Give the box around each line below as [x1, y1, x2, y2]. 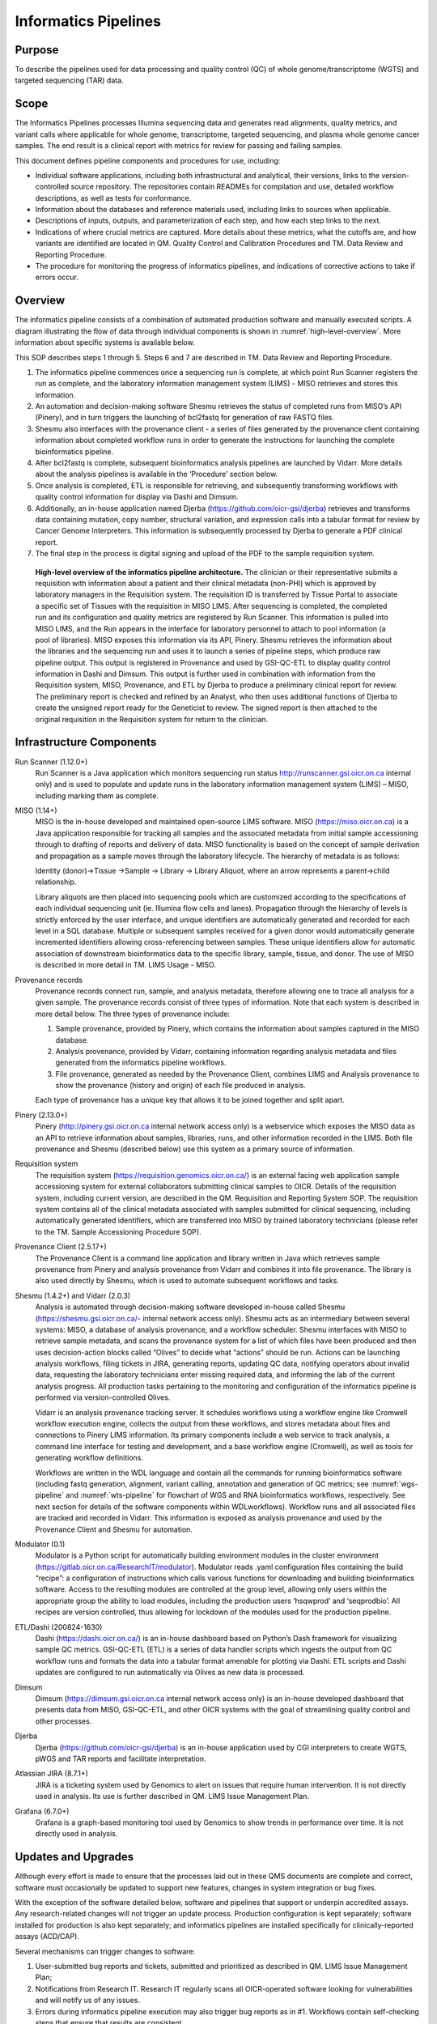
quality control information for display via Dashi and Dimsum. [35, 492, 239, 502]
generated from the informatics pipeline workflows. [55, 1057, 227, 1068]
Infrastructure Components [15, 735, 157, 749]
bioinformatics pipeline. [35, 446, 114, 457]
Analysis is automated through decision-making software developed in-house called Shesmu [35, 1302, 346, 1312]
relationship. [35, 877, 77, 887]
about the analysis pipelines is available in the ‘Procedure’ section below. [35, 470, 278, 479]
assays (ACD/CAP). [15, 1932, 80, 1941]
